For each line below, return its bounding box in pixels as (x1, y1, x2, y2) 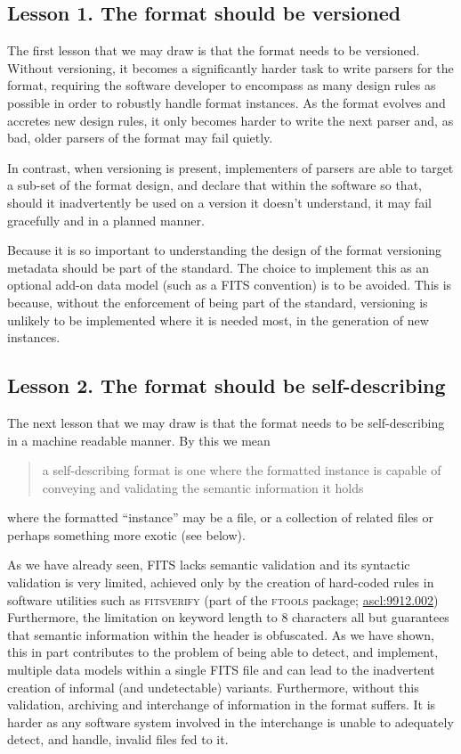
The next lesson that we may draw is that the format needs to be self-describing (7, 413, 445, 431)
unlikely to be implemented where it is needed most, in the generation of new (7, 310, 429, 329)
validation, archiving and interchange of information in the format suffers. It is (7, 695, 436, 714)
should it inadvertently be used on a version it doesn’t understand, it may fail (7, 193, 432, 211)
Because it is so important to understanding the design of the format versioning (7, 241, 442, 259)
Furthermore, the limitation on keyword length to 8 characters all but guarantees (7, 608, 449, 627)
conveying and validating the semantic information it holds (42, 478, 364, 496)
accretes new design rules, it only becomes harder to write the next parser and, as (7, 111, 454, 129)
